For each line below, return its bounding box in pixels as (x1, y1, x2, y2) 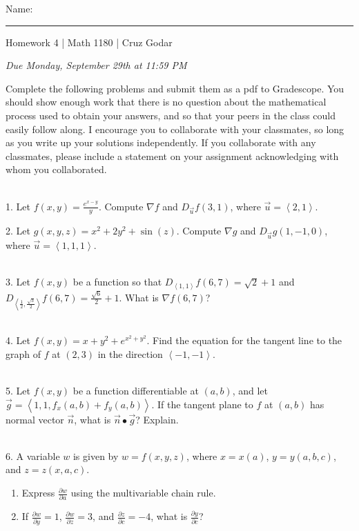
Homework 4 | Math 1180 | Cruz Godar (6, 34, 173, 49)
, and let (232, 383, 268, 398)
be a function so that (72, 274, 162, 289)
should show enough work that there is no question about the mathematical (6, 94, 327, 109)
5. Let (6, 383, 30, 398)
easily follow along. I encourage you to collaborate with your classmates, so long (6, 121, 345, 136)
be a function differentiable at (72, 383, 199, 398)
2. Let (6, 223, 30, 238)
